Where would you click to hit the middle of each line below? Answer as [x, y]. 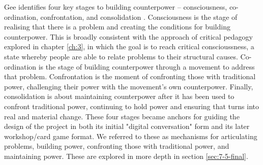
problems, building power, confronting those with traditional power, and [117, 146]
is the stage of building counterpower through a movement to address [147, 66]
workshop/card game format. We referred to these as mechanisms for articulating [131, 136]
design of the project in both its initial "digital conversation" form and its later [127, 126]
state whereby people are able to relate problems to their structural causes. [121, 56]
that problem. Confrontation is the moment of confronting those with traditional [130, 76]
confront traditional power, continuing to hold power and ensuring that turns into [131, 106]
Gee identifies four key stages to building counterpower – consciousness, [116, 7]
